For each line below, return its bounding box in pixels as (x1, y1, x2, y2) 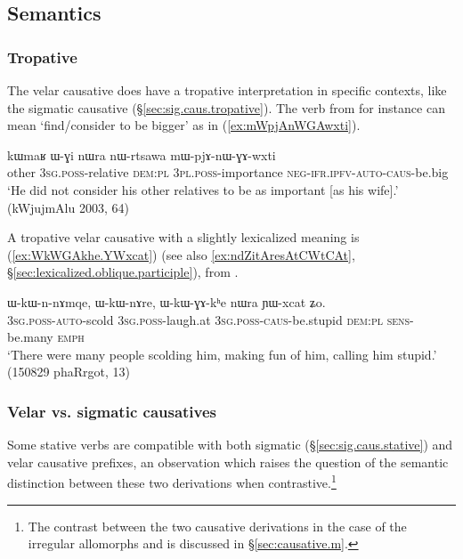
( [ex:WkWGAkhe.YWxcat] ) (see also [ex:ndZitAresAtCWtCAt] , (7, 245, 355, 263)
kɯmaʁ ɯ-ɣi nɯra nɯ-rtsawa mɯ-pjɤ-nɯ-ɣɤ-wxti (7, 145, 276, 164)
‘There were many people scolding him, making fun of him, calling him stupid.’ (7, 344, 437, 363)
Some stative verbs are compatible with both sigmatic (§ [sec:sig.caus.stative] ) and (7, 435, 453, 454)
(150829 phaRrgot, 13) (7, 362, 130, 381)
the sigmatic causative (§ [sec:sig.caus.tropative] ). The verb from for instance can (7, 98, 445, 117)
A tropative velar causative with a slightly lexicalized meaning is (7, 228, 360, 247)
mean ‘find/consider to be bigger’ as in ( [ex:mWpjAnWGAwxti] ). (7, 116, 361, 134)
